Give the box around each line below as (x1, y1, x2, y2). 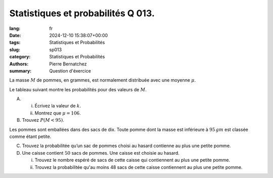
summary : (9, 67, 32, 74)
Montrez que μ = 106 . (34, 110, 81, 116)
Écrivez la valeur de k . (34, 103, 81, 109)
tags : (9, 40, 21, 46)
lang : (9, 25, 21, 31)
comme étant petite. (9, 133, 52, 139)
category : (9, 54, 31, 60)
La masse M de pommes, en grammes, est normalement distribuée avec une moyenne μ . (9, 77, 196, 83)
